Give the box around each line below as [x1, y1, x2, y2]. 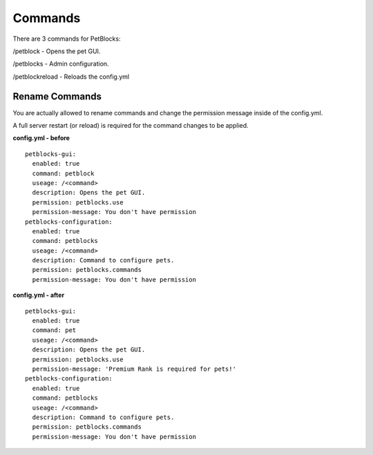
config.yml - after [12, 291, 65, 300]
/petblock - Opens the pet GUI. [12, 47, 101, 55]
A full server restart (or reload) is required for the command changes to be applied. [12, 122, 249, 130]
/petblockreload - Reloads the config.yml [12, 72, 130, 81]
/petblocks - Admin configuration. [12, 59, 110, 68]
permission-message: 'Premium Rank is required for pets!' [32, 365, 236, 373]
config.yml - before [12, 134, 70, 142]
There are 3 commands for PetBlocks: [12, 35, 121, 43]
